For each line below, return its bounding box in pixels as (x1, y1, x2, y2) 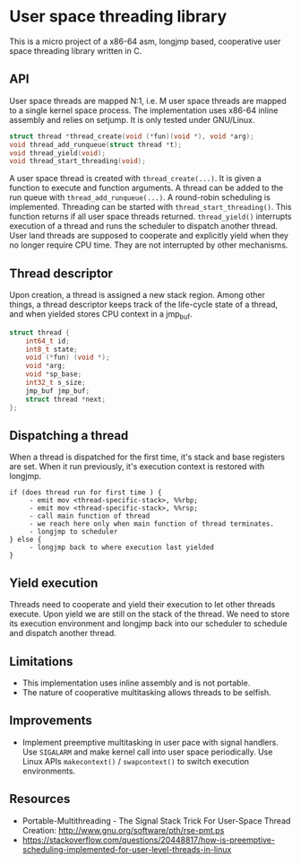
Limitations (9, 653, 73, 669)
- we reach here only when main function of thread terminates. (29, 519, 275, 528)
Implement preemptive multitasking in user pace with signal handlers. (21, 737, 279, 747)
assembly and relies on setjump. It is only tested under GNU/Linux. (9, 114, 255, 125)
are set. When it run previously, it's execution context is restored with (9, 461, 265, 472)
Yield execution (9, 575, 99, 590)
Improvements (9, 713, 92, 729)
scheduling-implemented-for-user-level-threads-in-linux (21, 843, 232, 854)
